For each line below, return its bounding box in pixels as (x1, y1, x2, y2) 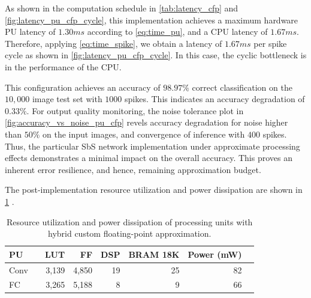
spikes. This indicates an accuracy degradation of (125, 93, 305, 105)
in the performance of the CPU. (5, 60, 122, 73)
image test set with (32, 93, 102, 105)
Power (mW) (188, 248, 242, 260)
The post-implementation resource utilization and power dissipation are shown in (5, 183, 303, 196)
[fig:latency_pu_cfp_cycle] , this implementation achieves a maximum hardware (5, 13, 298, 26)
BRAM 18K (128, 248, 180, 260)
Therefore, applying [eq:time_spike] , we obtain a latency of (5, 37, 222, 49)
